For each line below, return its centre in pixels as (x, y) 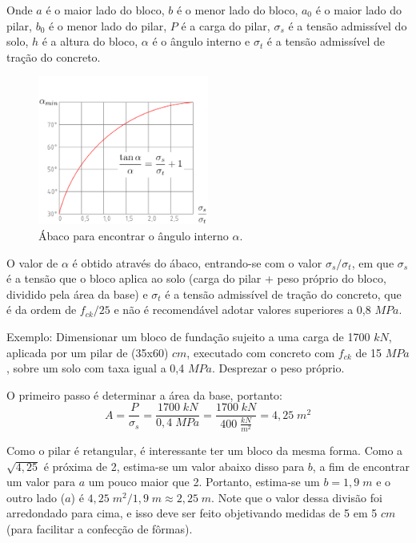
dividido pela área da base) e (77, 294)
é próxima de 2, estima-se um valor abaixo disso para (174, 466)
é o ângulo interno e (201, 41)
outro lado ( (36, 497)
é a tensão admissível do (348, 25)
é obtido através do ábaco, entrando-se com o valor (197, 262)
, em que (373, 262)
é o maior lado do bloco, (105, 10)
